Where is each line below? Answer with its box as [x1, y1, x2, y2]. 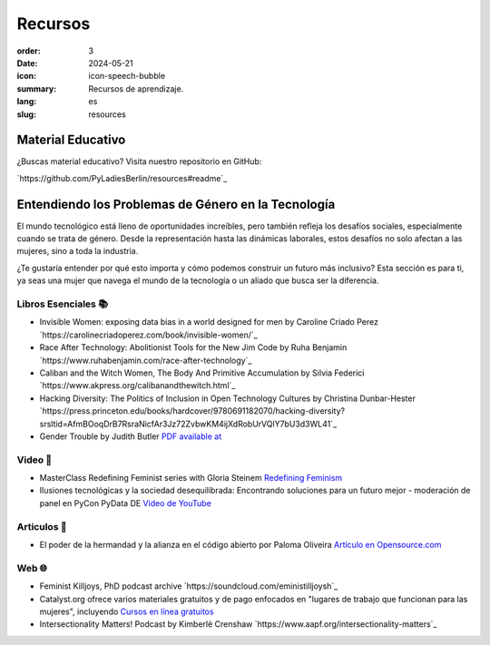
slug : [16, 109, 36, 120]
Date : [16, 57, 38, 68]
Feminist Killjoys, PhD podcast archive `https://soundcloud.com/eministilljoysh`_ [39, 581, 338, 591]
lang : [16, 96, 37, 107]
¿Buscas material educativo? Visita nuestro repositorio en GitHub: [16, 156, 262, 167]
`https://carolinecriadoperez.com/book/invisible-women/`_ [39, 329, 258, 340]
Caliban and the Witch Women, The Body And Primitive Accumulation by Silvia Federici [39, 367, 365, 378]
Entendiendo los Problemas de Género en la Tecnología [16, 196, 336, 212]
